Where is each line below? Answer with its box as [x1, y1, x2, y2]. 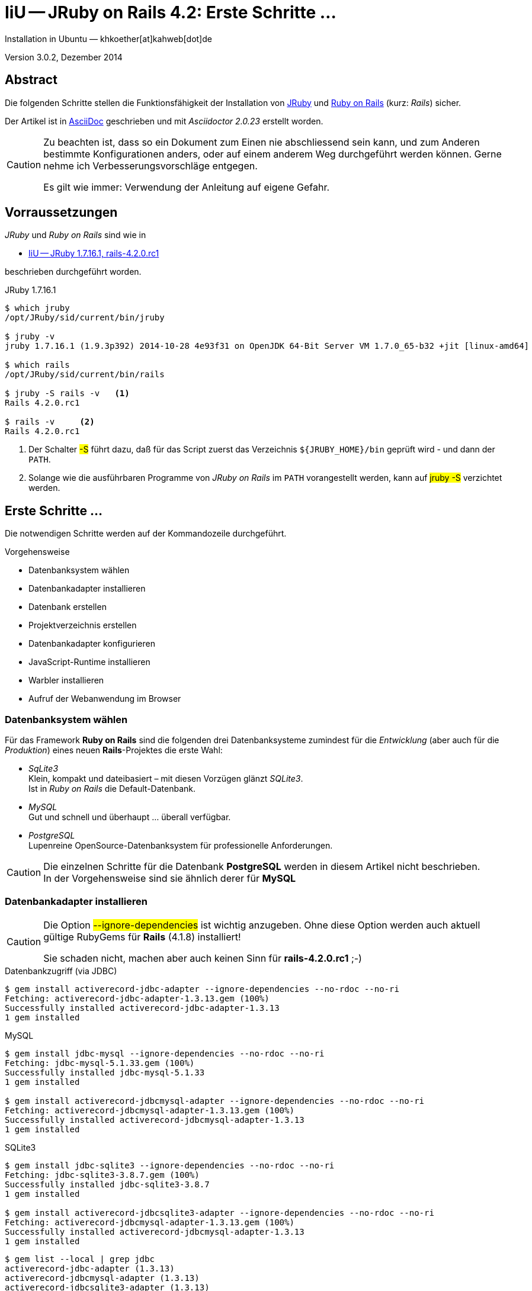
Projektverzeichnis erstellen [28, 620, 137, 631]
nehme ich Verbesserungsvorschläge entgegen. [43, 159, 258, 172]
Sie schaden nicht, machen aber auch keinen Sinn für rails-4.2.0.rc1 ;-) [43, 952, 362, 964]
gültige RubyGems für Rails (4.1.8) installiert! [43, 930, 241, 943]
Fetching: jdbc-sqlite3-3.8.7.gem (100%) [5, 1170, 200, 1180]
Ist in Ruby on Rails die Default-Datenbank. [28, 783, 196, 794]
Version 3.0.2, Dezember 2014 [5, 52, 123, 62]
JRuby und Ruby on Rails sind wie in [5, 230, 146, 240]
